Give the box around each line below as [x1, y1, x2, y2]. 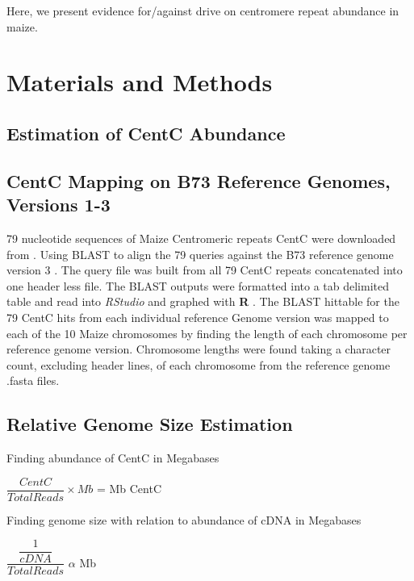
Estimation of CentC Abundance [6, 120, 286, 145]
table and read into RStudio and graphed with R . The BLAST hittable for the [6, 293, 399, 310]
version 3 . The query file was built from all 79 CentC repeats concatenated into [6, 261, 403, 278]
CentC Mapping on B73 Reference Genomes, [6, 168, 391, 193]
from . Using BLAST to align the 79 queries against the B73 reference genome [6, 245, 394, 262]
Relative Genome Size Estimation [6, 412, 293, 437]
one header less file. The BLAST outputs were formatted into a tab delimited [6, 277, 389, 294]
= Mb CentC [96, 480, 162, 497]
